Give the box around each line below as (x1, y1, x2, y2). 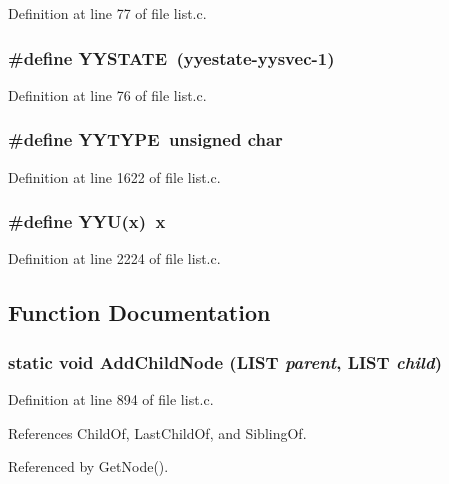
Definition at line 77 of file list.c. (8, 3, 207, 23)
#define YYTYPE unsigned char (8, 127, 283, 152)
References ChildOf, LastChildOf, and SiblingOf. (8, 422, 307, 443)
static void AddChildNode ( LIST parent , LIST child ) (8, 349, 442, 374)
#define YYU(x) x (8, 209, 166, 234)
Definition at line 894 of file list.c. (8, 389, 214, 410)
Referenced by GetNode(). (8, 456, 169, 477)
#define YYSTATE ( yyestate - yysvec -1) (8, 45, 335, 70)
